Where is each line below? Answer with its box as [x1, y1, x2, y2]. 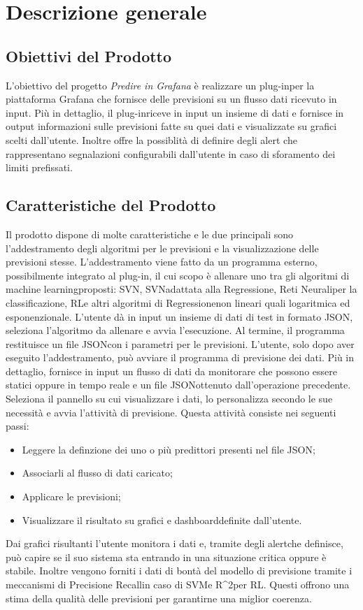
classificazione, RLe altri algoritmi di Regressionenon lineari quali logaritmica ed [6, 295, 350, 310]
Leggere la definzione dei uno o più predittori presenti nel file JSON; [22, 442, 315, 456]
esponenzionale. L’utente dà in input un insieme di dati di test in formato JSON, [6, 309, 353, 324]
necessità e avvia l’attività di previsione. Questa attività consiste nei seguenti [6, 405, 336, 419]
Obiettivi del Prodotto [6, 45, 172, 66]
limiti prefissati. [6, 160, 73, 175]
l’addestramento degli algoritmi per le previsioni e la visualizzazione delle [6, 240, 319, 255]
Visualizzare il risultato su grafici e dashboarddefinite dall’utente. [22, 512, 302, 527]
